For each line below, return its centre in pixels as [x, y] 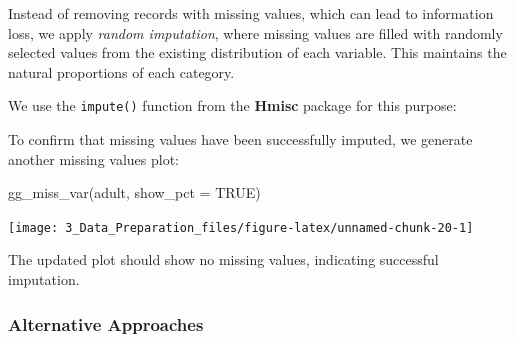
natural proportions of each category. [121, 71]
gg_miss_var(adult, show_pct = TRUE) [134, 192]
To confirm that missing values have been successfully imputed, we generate [240, 139]
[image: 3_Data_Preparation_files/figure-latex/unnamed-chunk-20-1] [241, 227]
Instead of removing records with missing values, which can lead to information [251, 13]
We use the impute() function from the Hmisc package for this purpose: [232, 105]
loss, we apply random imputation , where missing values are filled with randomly [255, 32]
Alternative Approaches [106, 323]
